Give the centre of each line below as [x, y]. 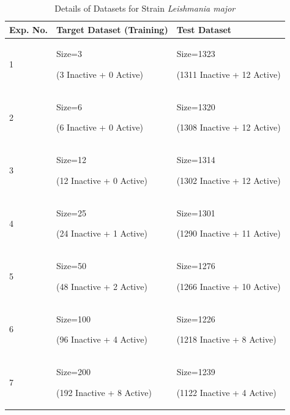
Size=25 [71, 212]
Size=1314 [196, 160]
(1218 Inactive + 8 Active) [226, 339]
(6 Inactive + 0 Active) [99, 127]
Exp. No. [28, 29]
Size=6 [69, 106]
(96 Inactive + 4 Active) [102, 339]
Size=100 [73, 318]
